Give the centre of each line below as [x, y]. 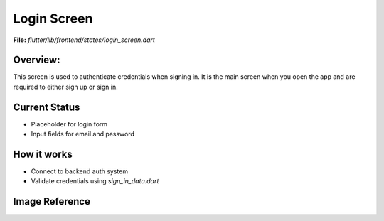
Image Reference [52, 201]
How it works [43, 154]
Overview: [37, 60]
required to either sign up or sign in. [65, 87]
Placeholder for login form [69, 124]
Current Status [47, 107]
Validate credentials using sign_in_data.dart [95, 181]
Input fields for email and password [83, 134]
